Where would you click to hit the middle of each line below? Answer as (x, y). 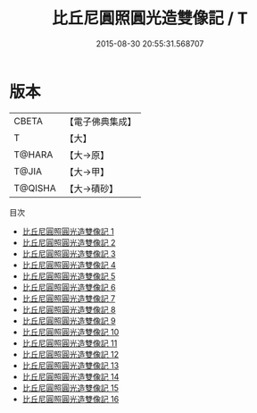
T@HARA (33, 155)
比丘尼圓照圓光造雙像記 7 (69, 298)
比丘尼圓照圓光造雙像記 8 (69, 309)
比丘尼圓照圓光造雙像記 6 (69, 287)
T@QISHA (35, 188)
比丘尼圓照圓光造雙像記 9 (69, 320)
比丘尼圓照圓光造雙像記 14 (70, 376)
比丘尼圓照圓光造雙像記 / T (150, 18)
